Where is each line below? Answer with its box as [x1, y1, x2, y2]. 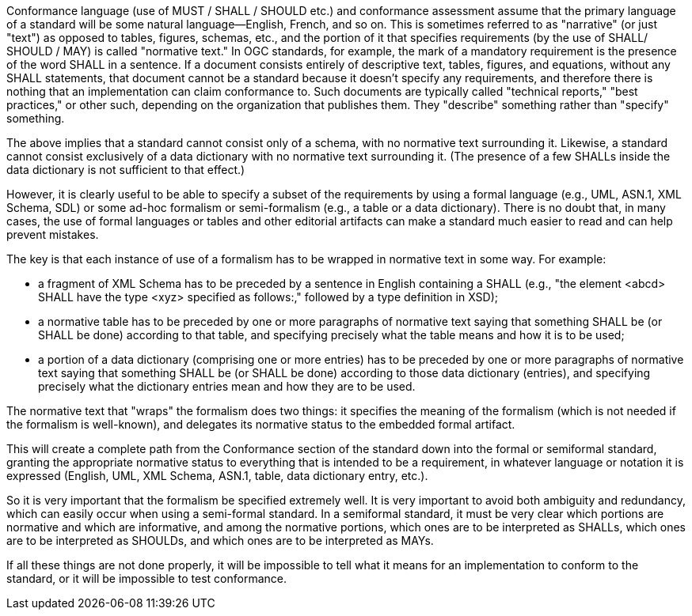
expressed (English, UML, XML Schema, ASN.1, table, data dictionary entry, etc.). [6, 469, 428, 482]
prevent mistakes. [6, 228, 99, 241]
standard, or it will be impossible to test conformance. [6, 572, 287, 585]
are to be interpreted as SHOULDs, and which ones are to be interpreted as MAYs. [6, 534, 434, 547]
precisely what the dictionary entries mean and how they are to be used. [38, 380, 416, 393]
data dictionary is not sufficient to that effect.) [6, 163, 245, 176]
